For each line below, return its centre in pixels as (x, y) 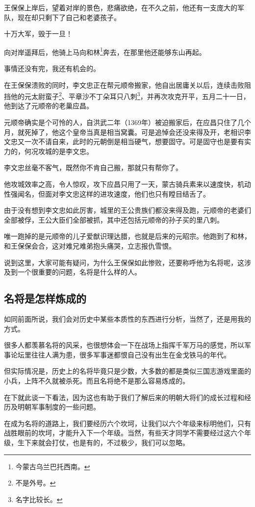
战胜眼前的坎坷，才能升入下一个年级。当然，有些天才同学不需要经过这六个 (124, 433)
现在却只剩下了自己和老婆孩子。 (69, 17)
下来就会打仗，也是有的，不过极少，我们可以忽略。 (107, 442)
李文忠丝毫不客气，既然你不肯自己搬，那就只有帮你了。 (93, 167)
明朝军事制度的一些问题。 (59, 407)
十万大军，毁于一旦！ (38, 34)
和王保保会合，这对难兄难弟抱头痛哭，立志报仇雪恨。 (90, 246)
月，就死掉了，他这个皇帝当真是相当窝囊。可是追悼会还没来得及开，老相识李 (127, 132)
